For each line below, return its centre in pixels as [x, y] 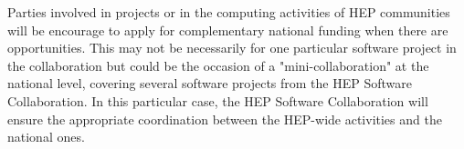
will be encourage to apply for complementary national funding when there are [228, 30]
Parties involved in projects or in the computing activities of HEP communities [229, 12]
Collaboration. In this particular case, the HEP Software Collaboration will [218, 100]
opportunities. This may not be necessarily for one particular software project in [232, 48]
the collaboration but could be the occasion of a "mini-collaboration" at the [218, 65]
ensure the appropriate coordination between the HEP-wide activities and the [225, 119]
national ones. [46, 137]
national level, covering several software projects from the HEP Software [210, 83]
